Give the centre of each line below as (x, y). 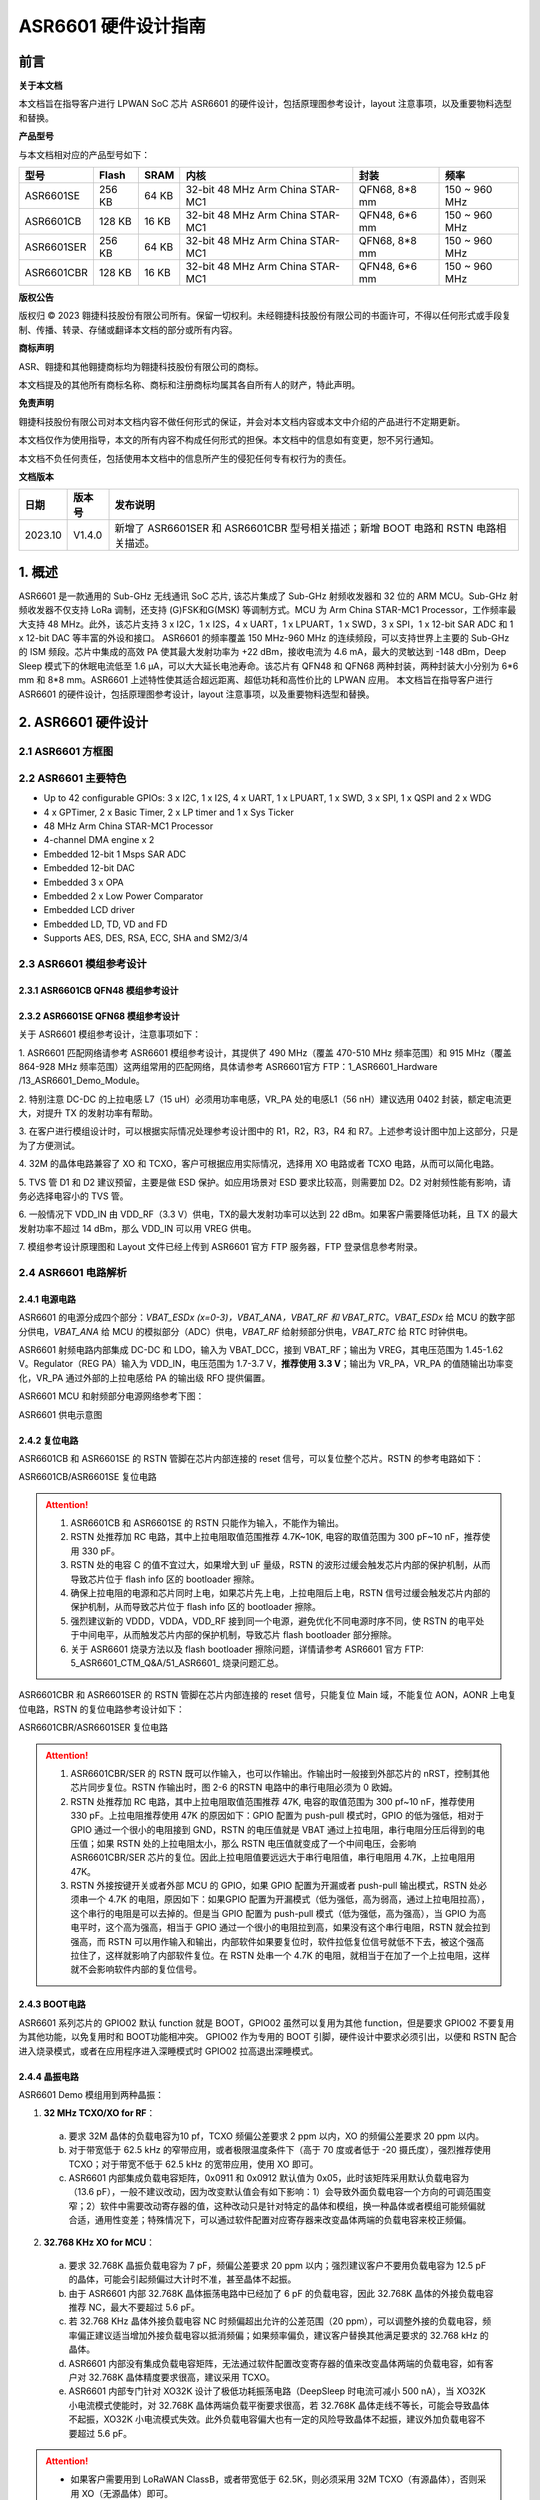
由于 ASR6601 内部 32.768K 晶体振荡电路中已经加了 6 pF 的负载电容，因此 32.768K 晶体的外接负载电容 (281, 2293)
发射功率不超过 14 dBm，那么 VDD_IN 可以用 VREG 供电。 (137, 1228)
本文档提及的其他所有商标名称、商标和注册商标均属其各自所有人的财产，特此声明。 (189, 384)
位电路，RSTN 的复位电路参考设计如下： (101, 1709)
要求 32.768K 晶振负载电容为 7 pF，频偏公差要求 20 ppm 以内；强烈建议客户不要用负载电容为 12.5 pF (277, 2265)
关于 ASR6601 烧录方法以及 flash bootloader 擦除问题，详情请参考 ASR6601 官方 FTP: (247, 1649)
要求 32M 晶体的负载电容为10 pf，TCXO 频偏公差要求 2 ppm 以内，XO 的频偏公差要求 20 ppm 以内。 (276, 2136)
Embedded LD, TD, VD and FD (105, 924)
